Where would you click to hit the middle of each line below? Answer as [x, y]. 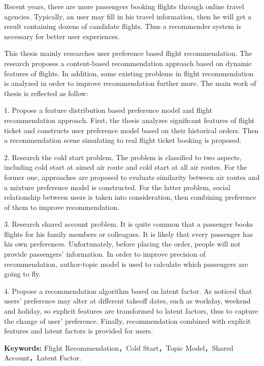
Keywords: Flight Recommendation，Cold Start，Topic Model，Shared [119, 347]
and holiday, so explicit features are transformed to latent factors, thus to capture [131, 311]
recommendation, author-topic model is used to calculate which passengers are [126, 264]
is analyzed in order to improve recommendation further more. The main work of [130, 83]
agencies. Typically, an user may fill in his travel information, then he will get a [128, 16]
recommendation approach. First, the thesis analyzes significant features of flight [129, 120]
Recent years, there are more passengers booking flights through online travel [124, 6]
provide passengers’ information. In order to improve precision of [105, 254]
